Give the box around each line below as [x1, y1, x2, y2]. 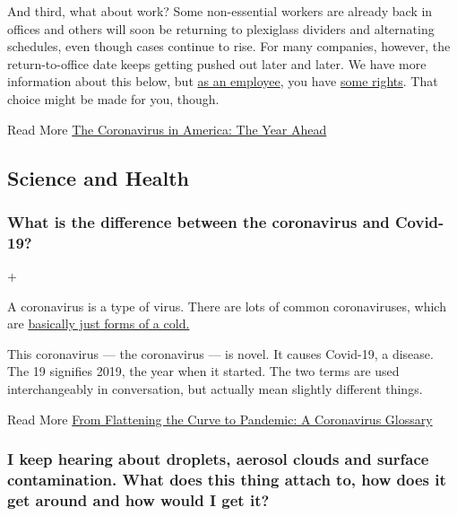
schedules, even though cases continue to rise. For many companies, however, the [7, 37, 451, 56]
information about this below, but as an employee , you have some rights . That [7, 72, 438, 91]
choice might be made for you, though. [7, 89, 220, 108]
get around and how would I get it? [7, 489, 270, 511]
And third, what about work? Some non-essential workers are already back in [7, 2, 433, 20]
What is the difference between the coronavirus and [7, 210, 390, 232]
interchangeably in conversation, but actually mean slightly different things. [7, 380, 423, 398]
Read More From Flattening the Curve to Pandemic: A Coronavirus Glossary [7, 409, 433, 428]
